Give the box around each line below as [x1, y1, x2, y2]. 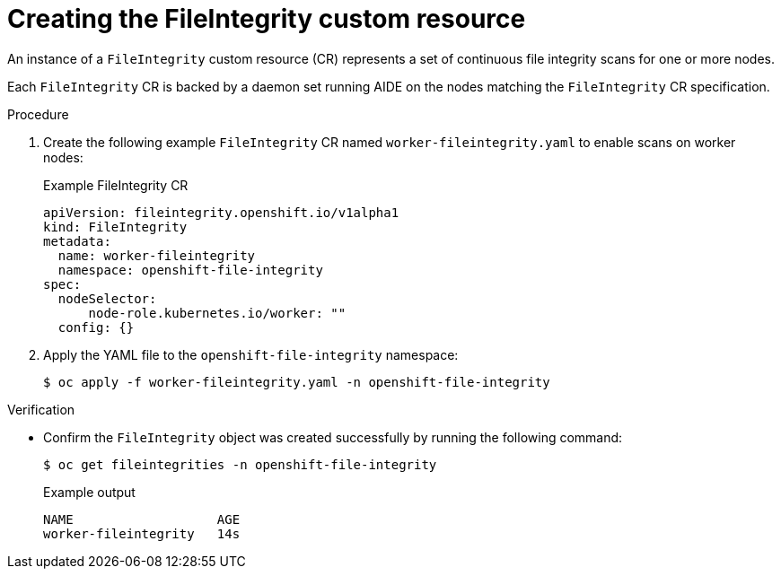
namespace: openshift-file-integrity [57, 262, 323, 277]
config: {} [57, 319, 135, 335]
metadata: [43, 233, 111, 249]
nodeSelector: [57, 291, 157, 306]
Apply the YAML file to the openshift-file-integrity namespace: [43, 346, 459, 362]
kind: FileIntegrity [43, 219, 188, 234]
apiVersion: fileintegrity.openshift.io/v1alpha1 [43, 205, 399, 220]
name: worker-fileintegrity [57, 248, 256, 263]
